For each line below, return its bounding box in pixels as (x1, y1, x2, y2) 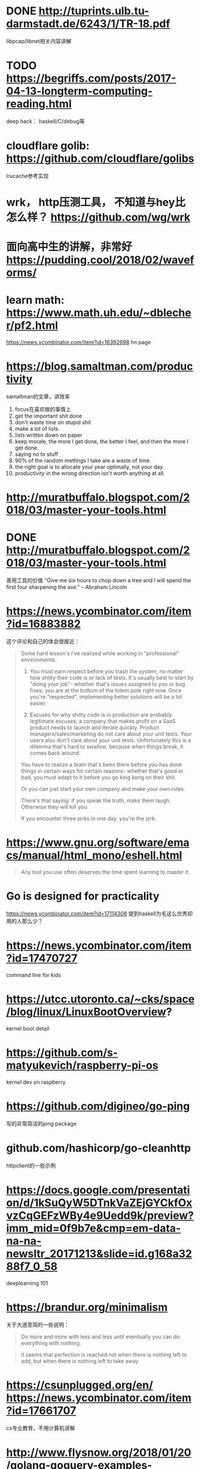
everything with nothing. (20, 1339, 81, 1346)
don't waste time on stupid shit (14, 419, 92, 426)
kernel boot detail (6, 1024, 50, 1032)
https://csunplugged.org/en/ (6, 1378, 154, 1392)
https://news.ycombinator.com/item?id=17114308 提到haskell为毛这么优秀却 (6, 910, 193, 917)
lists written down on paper (14, 431, 83, 439)
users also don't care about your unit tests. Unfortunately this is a (29, 737, 191, 744)
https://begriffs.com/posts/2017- (6, 72, 176, 85)
